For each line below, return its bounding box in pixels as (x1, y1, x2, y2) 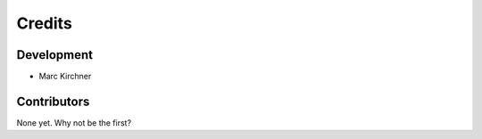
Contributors (16, 94, 90, 109)
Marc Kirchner (38, 71, 92, 82)
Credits (16, 13, 73, 33)
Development (16, 47, 94, 62)
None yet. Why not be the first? (16, 117, 132, 128)
